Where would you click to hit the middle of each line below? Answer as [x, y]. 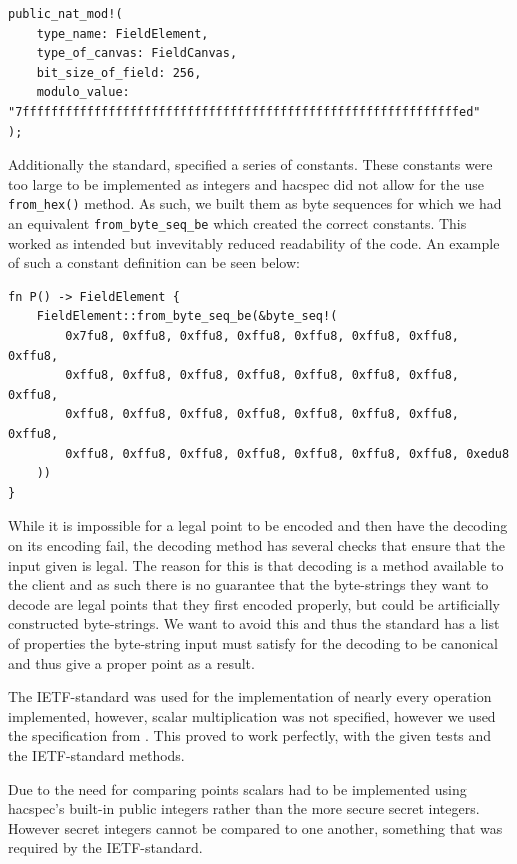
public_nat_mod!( [65, 14]
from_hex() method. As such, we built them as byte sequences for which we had [255, 203]
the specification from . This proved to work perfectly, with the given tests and [250, 735]
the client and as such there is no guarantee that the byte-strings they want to [248, 584]
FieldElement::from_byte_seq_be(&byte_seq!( [187, 316]
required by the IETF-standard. [105, 847]
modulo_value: [83, 92]
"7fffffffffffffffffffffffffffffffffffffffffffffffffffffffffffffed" [244, 111]
